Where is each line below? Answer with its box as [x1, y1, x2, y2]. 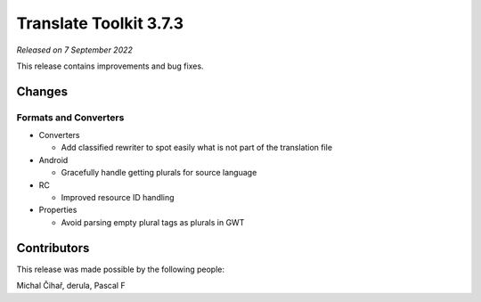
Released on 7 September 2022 [16, 45, 134, 55]
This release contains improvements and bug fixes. [16, 61, 204, 71]
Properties [38, 205, 77, 216]
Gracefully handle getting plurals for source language [61, 167, 257, 178]
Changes [16, 84, 69, 99]
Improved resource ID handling [61, 192, 175, 203]
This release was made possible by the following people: [16, 264, 224, 274]
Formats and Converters [16, 111, 125, 124]
